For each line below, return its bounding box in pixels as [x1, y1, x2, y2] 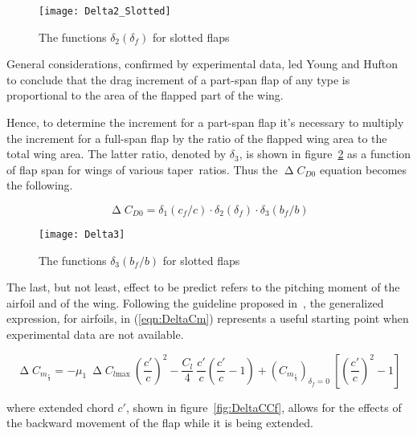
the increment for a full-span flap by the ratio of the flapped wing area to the [6, 129, 387, 146]
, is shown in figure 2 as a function [239, 145, 411, 162]
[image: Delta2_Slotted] [39, 6, 171, 17]
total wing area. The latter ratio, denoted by [6, 145, 227, 162]
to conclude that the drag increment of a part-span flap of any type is [6, 71, 350, 88]
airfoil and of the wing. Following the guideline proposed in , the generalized [6, 294, 384, 311]
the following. [6, 177, 73, 194]
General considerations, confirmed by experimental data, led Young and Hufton [6, 55, 398, 72]
